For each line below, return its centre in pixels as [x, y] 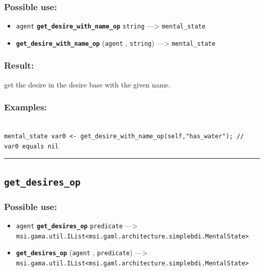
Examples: [26, 107]
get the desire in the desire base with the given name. [87, 84]
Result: [19, 65]
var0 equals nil [31, 146]
